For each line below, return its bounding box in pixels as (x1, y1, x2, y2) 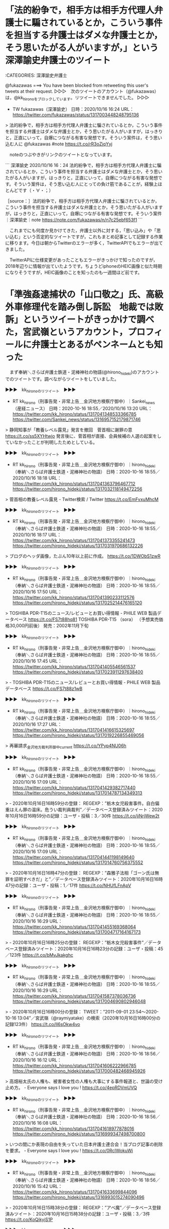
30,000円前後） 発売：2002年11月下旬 (9, 622, 89, 628)
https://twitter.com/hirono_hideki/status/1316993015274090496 (12, 1194, 144, 1200)
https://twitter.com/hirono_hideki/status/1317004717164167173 (12, 929, 141, 935)
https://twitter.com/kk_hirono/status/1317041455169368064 (12, 924, 136, 930)
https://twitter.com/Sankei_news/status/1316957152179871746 (12, 417, 141, 423)
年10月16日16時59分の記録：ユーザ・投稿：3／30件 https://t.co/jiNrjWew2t (5, 813, 159, 819)
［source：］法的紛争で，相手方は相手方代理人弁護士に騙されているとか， (5, 198, 159, 204)
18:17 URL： (37, 532, 62, 538)
